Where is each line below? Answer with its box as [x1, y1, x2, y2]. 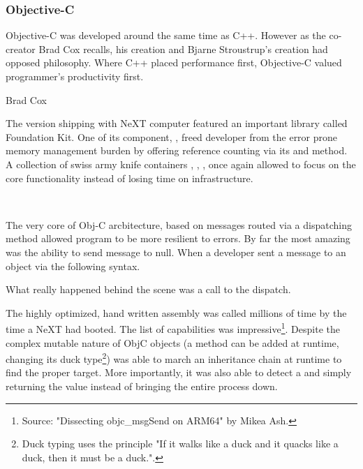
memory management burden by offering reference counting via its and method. [6, 143, 348, 158]
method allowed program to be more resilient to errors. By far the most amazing [6, 231, 350, 246]
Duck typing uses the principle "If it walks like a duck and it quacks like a [22, 436, 339, 451]
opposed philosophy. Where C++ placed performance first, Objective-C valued [6, 55, 342, 70]
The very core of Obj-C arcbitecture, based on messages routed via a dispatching [6, 217, 352, 232]
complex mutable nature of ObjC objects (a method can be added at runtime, [6, 335, 339, 350]
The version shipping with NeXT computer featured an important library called [6, 116, 348, 131]
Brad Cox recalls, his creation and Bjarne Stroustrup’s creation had [38, 41, 328, 56]
